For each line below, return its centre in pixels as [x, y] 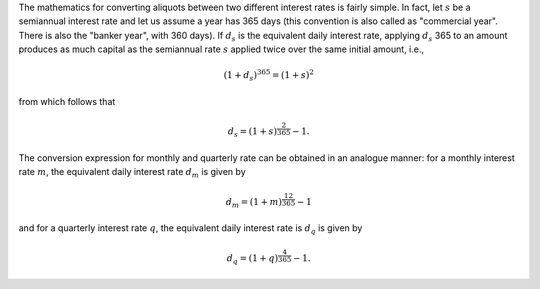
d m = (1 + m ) [253, 203]
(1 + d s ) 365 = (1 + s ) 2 [269, 76]
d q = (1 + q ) [252, 259]
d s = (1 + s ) [252, 133]
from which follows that [67, 101]
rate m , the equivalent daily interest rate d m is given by [132, 173]
